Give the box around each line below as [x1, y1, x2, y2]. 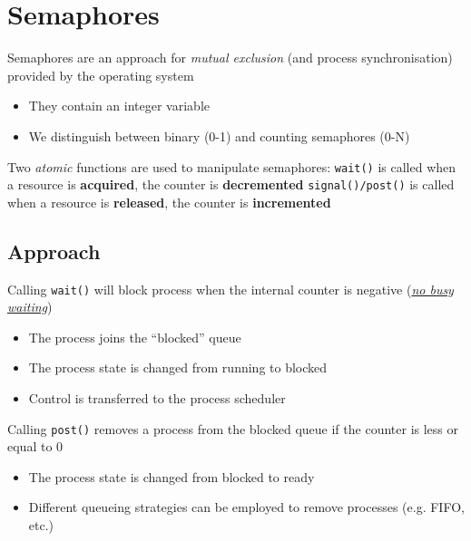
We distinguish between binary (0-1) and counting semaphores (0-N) [28, 126, 410, 145]
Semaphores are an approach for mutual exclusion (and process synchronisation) [7, 48, 453, 67]
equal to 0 [7, 437, 64, 456]
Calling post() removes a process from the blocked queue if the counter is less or [7, 419, 458, 438]
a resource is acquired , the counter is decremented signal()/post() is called [7, 175, 455, 194]
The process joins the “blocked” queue [28, 327, 241, 346]
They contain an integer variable [28, 96, 210, 115]
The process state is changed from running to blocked [28, 358, 328, 377]
